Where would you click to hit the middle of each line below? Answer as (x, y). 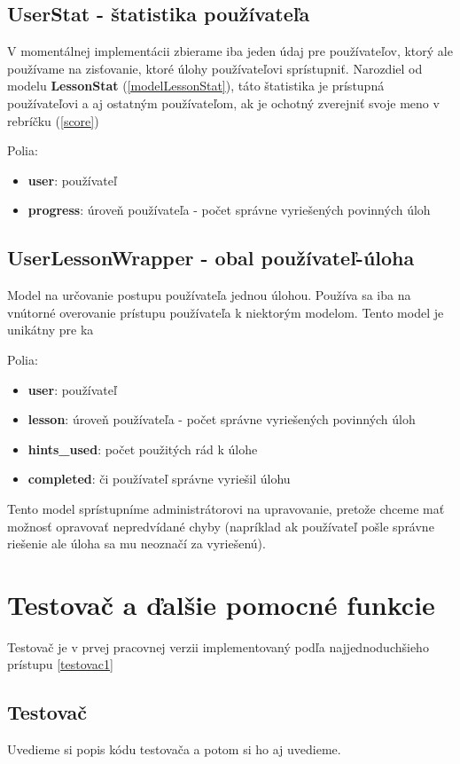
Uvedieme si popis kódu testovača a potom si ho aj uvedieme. (174, 749)
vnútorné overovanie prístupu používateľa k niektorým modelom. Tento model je (226, 312)
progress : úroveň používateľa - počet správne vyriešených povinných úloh (229, 210)
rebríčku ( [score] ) (53, 120)
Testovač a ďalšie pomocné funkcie (221, 604)
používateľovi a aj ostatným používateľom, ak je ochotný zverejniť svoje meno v (223, 102)
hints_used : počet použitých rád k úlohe (143, 449)
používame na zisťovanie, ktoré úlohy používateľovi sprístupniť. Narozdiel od (215, 68)
